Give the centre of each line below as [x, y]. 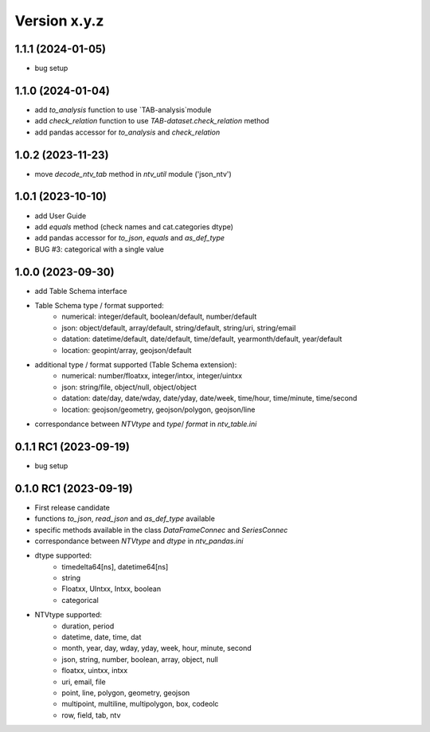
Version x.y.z [59, 21]
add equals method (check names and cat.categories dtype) [134, 226]
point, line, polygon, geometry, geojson [126, 693]
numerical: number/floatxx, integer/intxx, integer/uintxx [152, 376]
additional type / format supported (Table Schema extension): [136, 364]
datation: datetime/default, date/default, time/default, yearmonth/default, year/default [202, 339]
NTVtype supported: [68, 615]
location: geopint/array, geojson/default [127, 350]
